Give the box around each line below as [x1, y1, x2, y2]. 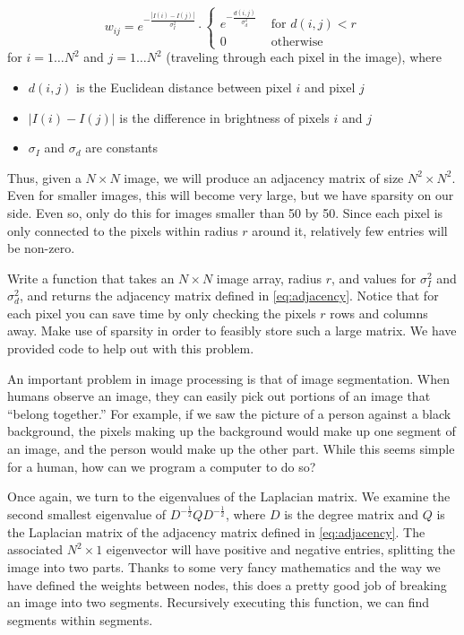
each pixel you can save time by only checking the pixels [7, 303, 316, 322]
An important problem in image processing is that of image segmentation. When [7, 369, 450, 387]
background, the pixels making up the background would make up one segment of [7, 422, 456, 440]
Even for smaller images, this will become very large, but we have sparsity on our [7, 186, 454, 204]
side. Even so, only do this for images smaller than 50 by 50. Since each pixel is [7, 203, 443, 222]
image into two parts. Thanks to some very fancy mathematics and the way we [7, 557, 441, 576]
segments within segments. [7, 610, 153, 629]
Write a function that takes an [7, 268, 175, 287]
